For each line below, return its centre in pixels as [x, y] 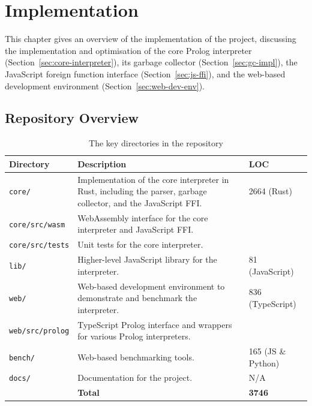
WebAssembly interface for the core [143, 217]
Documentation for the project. [135, 378]
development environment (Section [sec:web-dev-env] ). [105, 85]
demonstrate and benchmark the [137, 298]
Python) [264, 363]
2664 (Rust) [270, 191]
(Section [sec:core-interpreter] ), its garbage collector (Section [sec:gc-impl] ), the [151, 62]
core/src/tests [39, 246]
